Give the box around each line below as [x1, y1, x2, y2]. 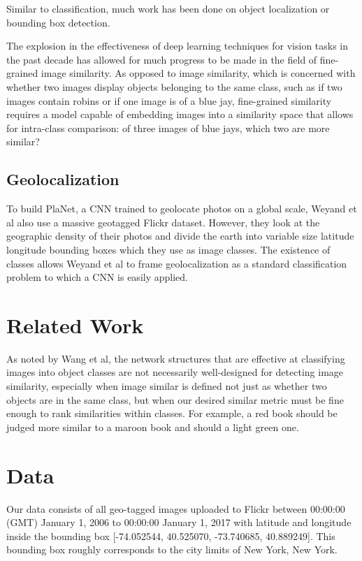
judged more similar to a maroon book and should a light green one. [6, 419, 299, 434]
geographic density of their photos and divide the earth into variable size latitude [6, 228, 354, 243]
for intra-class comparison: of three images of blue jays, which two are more [6, 120, 330, 135]
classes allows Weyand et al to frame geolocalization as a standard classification [6, 256, 347, 270]
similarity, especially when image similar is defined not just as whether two [6, 379, 327, 393]
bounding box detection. [6, 15, 110, 29]
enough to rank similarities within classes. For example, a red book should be [6, 406, 338, 421]
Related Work [6, 310, 144, 339]
